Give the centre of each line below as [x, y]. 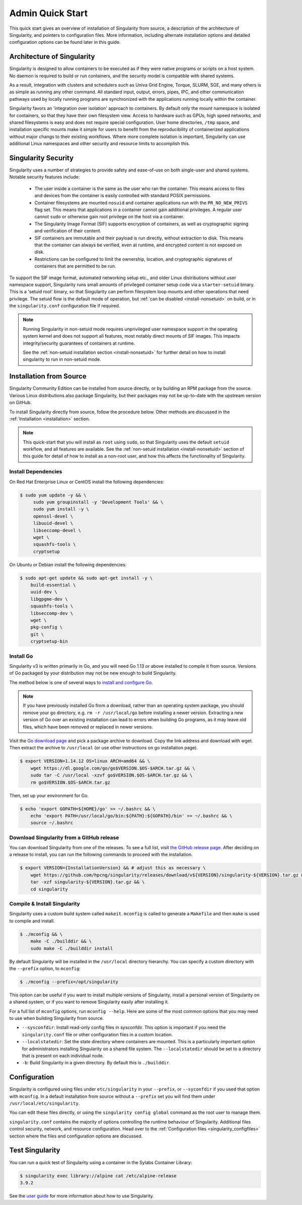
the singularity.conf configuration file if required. [65, 306]
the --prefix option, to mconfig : [45, 968]
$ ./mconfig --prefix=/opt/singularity [69, 982]
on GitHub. [21, 403]
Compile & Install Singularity [45, 904]
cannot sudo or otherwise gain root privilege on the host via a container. [109, 217]
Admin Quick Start [49, 13]
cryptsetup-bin [49, 642]
